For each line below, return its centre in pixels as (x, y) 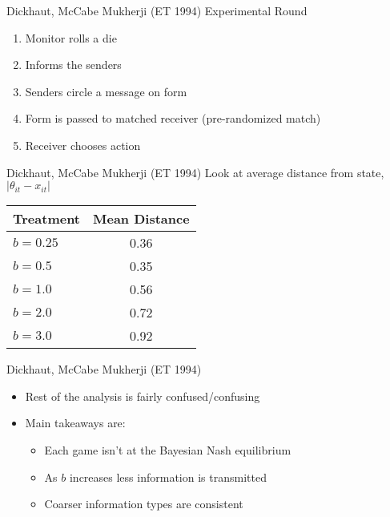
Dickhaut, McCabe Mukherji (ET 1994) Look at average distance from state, (195, 172)
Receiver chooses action (83, 145)
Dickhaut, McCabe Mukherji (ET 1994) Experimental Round (157, 10)
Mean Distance (141, 219)
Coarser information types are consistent (144, 504)
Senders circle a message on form (106, 91)
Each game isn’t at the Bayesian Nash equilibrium (168, 449)
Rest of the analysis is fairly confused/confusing (143, 396)
